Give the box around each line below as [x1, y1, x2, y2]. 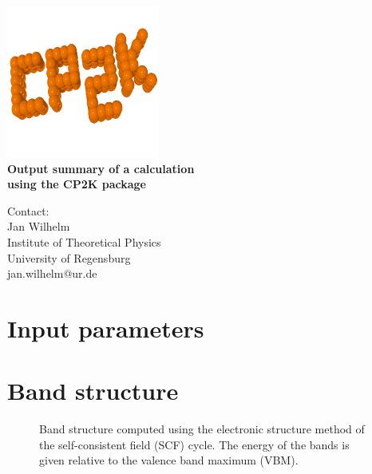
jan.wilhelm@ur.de [7, 265, 97, 282]
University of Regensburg [7, 249, 131, 266]
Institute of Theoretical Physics [7, 233, 161, 250]
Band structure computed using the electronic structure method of [39, 421, 365, 437]
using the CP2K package [7, 176, 146, 192]
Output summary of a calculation [7, 160, 195, 176]
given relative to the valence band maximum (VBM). [39, 452, 299, 468]
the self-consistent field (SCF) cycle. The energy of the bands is [39, 436, 350, 452]
